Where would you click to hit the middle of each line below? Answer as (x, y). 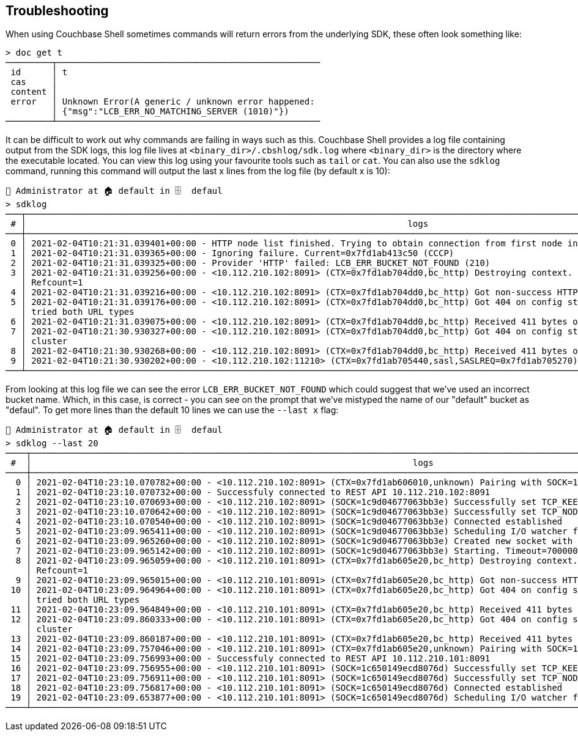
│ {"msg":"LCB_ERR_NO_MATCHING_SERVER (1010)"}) (170, 112)
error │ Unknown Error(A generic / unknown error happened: (163, 102)
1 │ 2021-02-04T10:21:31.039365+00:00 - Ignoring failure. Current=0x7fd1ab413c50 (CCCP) (232, 253)
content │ (34, 92)
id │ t (39, 72)
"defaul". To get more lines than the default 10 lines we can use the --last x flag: (172, 410)
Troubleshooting (57, 11)
